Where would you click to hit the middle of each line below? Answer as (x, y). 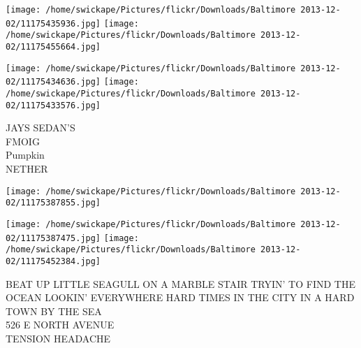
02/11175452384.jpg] (53, 261)
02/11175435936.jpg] (53, 23)
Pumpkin (25, 155)
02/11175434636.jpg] (53, 82)
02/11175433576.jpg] (53, 105)
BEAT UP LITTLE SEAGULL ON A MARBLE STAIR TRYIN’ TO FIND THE (180, 283)
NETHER (27, 169)
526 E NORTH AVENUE (60, 325)
